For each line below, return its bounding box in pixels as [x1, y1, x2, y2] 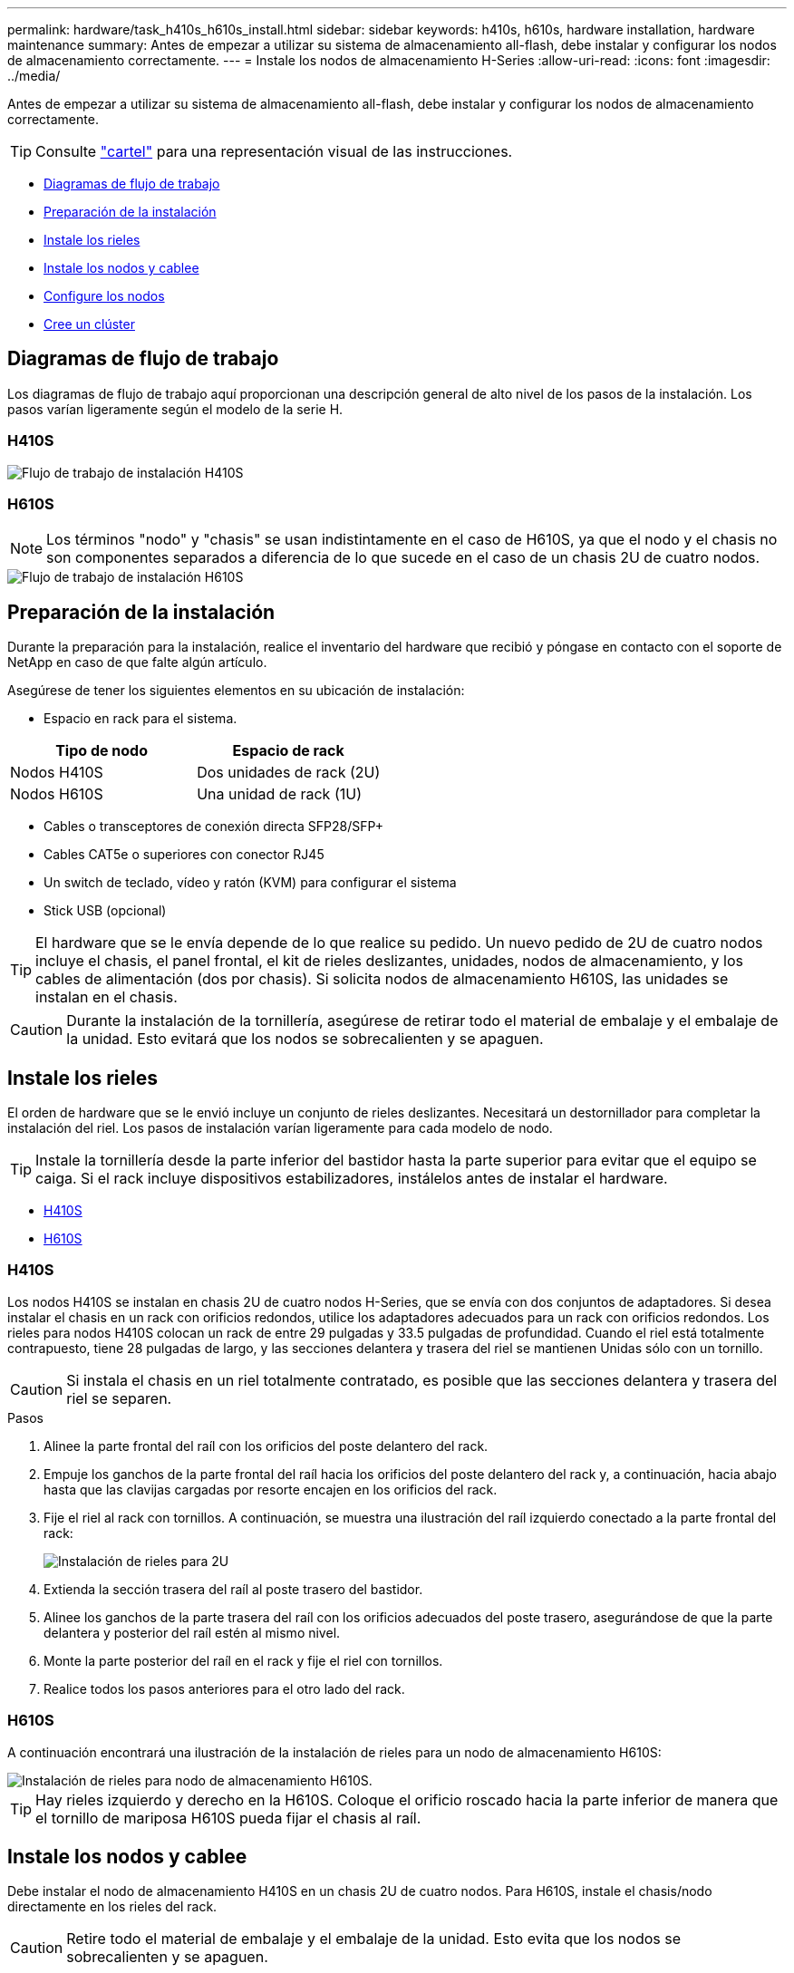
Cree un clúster [44, 316, 135, 332]
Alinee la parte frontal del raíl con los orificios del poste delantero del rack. [44, 1437, 489, 1454]
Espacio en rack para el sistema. [44, 711, 237, 727]
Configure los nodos [44, 288, 165, 304]
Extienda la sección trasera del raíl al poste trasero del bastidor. [44, 1581, 423, 1597]
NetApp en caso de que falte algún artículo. [7, 654, 267, 671]
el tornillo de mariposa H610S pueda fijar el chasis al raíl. [35, 1808, 421, 1827]
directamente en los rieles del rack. [7, 1899, 218, 1915]
